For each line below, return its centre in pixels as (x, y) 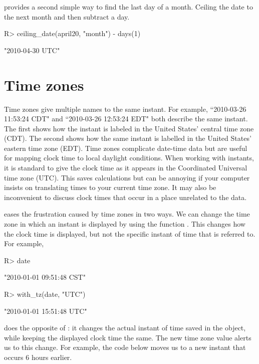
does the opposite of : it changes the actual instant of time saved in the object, (125, 328)
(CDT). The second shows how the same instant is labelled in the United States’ (128, 138)
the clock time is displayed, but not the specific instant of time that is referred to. (130, 233)
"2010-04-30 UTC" (32, 50)
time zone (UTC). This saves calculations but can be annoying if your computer (127, 177)
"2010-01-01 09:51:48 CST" (45, 277)
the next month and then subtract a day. (67, 16)
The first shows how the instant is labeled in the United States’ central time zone (129, 128)
